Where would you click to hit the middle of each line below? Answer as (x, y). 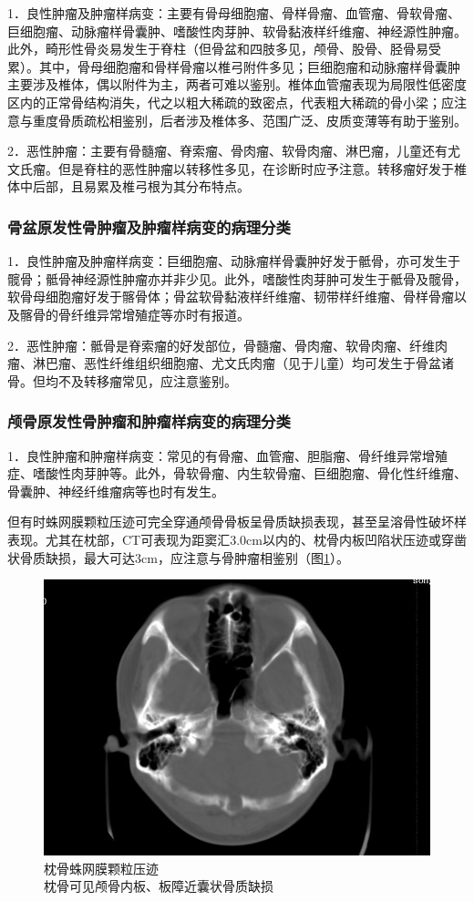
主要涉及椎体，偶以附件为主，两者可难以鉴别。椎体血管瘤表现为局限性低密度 (237, 84)
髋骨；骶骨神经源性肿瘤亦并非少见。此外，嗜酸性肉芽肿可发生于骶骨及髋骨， (237, 278)
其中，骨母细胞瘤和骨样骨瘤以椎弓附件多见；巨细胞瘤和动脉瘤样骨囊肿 (249, 66)
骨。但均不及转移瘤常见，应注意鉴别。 (122, 380)
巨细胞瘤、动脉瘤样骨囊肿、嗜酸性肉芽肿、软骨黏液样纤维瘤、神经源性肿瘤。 (237, 31)
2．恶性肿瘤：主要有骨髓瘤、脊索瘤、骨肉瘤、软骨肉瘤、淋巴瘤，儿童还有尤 (234, 151)
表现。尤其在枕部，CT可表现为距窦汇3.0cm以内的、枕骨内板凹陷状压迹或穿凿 (237, 539)
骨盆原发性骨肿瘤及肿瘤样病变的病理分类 (149, 226)
